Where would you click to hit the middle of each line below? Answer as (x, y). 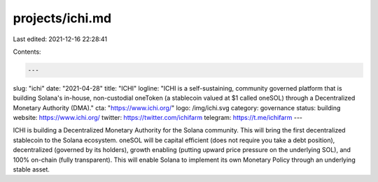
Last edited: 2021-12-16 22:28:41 (60, 39)
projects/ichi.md (62, 18)
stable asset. (31, 169)
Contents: (27, 52)
